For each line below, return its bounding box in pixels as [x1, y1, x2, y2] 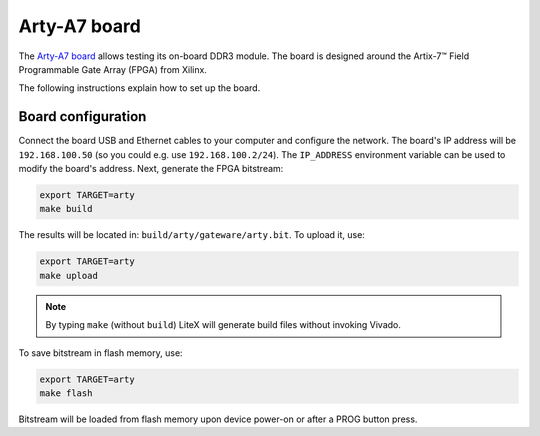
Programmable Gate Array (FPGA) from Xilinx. [18, 63, 207, 75]
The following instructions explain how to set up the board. [18, 82, 261, 94]
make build [39, 203, 93, 215]
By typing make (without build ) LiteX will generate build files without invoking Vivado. [45, 319, 402, 331]
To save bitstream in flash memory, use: [18, 346, 184, 359]
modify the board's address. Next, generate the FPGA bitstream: [18, 163, 284, 175]
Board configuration [18, 108, 147, 125]
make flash [39, 387, 93, 399]
